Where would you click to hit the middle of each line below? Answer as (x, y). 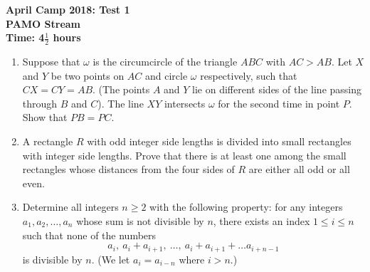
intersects (185, 103)
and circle (166, 75)
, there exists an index (261, 220)
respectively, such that (249, 75)
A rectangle (48, 141)
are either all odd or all (299, 169)
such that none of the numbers (89, 235)
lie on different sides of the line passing (277, 89)
